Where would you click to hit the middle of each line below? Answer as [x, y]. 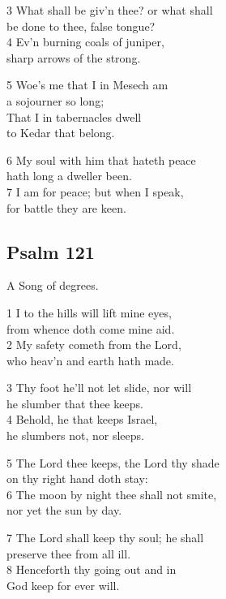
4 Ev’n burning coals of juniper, [85, 42]
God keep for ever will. [63, 585]
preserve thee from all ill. [69, 553]
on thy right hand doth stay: [77, 478]
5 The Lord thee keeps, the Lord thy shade [113, 462]
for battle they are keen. [66, 207]
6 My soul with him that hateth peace [101, 159]
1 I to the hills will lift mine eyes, [89, 312]
